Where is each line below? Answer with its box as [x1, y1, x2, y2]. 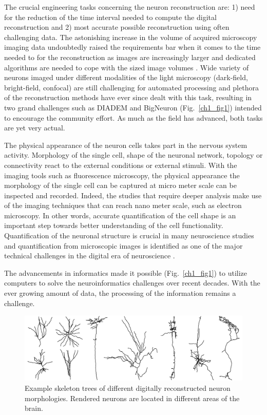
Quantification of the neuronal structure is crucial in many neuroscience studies [4, 230, 254, 241]
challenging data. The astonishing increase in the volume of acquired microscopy [4, 31, 257, 42]
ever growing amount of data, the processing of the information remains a [4, 288, 236, 298]
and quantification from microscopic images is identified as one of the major [4, 240, 243, 251]
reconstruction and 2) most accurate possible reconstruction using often [4, 22, 230, 32]
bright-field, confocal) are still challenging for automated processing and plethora [4, 82, 259, 92]
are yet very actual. [4, 122, 65, 133]
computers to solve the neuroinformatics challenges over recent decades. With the [4, 277, 260, 288]
